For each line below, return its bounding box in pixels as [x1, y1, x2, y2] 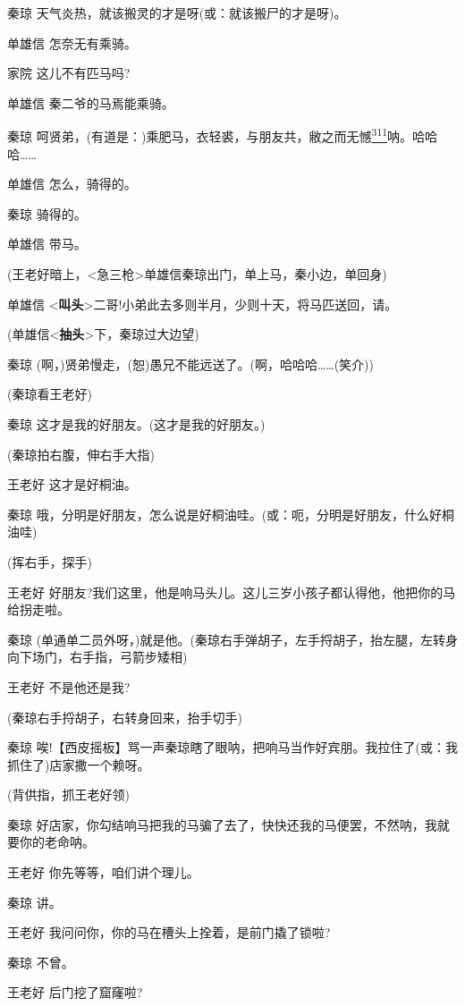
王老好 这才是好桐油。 [7, 475, 137, 494]
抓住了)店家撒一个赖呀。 [7, 755, 150, 774]
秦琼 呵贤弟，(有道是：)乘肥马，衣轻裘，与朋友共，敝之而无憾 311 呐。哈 [7, 124, 426, 146]
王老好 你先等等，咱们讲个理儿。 [7, 863, 199, 882]
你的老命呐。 [19, 833, 95, 851]
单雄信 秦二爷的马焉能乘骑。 [7, 93, 174, 112]
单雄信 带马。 [7, 234, 87, 253]
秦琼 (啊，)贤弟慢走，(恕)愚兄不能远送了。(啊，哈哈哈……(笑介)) [7, 354, 374, 373]
